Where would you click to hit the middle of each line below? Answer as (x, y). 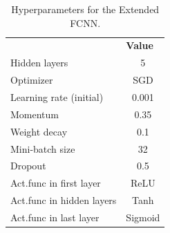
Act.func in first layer (56, 183)
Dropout (28, 166)
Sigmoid (143, 217)
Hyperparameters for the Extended (85, 9)
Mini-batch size (43, 148)
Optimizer (32, 80)
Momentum (35, 114)
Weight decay (39, 131)
